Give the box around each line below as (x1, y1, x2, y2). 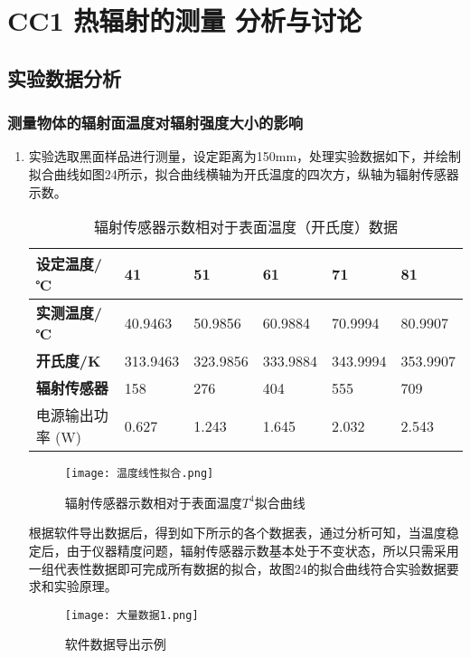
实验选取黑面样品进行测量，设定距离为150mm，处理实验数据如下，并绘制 (28, 147, 462, 166)
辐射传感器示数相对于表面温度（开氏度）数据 (93, 216, 398, 238)
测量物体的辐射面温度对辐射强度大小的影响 (7, 111, 304, 134)
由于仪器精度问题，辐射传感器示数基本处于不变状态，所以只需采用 (66, 541, 459, 559)
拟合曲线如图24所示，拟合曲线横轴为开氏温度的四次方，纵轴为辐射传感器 (28, 164, 459, 183)
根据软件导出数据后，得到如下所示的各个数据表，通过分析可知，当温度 (28, 523, 446, 542)
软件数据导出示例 (64, 634, 166, 653)
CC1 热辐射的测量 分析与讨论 (7, 2, 362, 39)
